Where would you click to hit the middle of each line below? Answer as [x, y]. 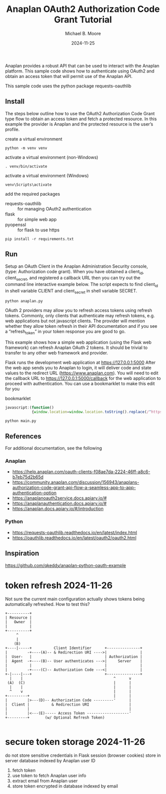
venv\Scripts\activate [28, 185]
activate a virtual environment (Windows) [47, 175]
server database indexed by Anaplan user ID [50, 761]
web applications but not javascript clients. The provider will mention [75, 321]
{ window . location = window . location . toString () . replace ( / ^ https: [98, 412]
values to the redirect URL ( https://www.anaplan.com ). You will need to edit [82, 373]
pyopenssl [16, 224]
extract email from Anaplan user [45, 781]
